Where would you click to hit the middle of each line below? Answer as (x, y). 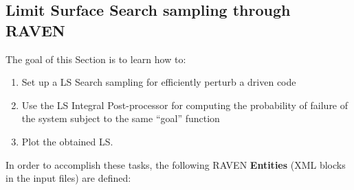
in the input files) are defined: (68, 178)
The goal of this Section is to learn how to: (96, 59)
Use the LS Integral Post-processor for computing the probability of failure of (185, 105)
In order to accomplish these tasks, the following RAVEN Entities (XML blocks (176, 164)
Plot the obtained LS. (67, 141)
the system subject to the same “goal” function (121, 118)
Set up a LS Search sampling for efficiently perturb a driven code (159, 82)
